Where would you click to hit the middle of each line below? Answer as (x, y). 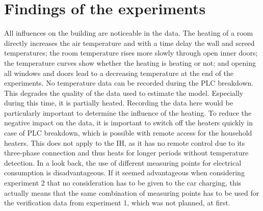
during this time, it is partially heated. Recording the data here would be (119, 103)
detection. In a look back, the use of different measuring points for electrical (123, 162)
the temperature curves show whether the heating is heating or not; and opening (130, 62)
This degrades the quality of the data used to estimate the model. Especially (124, 93)
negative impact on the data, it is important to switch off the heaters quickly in (128, 123)
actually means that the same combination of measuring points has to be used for (132, 192)
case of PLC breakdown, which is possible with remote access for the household (128, 133)
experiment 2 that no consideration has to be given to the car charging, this (123, 183)
